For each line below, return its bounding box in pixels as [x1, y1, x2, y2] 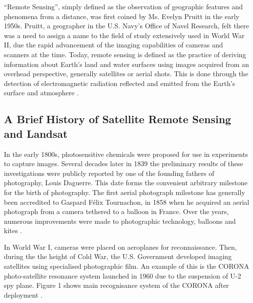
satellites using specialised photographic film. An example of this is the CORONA [4, 261, 250, 271]
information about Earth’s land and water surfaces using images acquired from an [4, 59, 249, 69]
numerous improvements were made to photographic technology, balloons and [4, 216, 236, 226]
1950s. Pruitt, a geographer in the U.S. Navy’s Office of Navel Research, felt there [4, 21, 249, 31]
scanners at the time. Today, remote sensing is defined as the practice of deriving [4, 49, 246, 59]
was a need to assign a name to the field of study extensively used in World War [4, 30, 245, 40]
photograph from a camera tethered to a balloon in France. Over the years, [4, 206, 229, 216]
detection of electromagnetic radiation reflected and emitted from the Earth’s [4, 78, 235, 88]
